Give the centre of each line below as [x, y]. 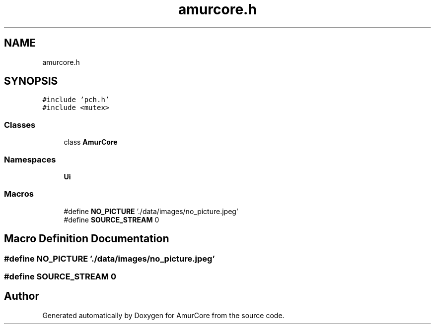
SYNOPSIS [31, 81]
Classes [20, 125]
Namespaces [30, 159]
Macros [19, 194]
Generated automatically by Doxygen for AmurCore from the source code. [163, 315]
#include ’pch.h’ [76, 100]
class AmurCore [91, 142]
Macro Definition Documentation [87, 239]
